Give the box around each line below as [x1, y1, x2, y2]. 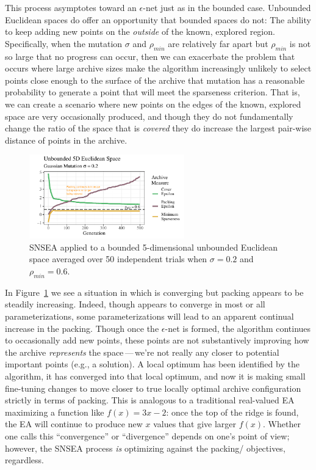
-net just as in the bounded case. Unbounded [143, 1, 311, 13]
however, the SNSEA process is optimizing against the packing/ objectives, [5, 441, 285, 454]
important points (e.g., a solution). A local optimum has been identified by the [5, 358, 300, 370]
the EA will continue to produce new [5, 417, 143, 430]
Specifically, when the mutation [5, 37, 123, 50]
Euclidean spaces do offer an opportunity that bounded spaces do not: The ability [5, 13, 311, 26]
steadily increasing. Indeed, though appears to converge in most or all [5, 298, 265, 310]
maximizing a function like [5, 405, 104, 418]
